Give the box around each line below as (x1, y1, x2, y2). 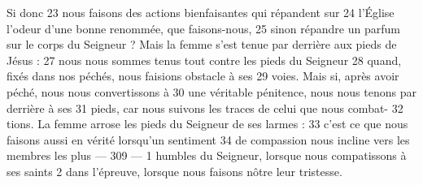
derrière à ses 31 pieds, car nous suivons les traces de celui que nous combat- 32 (7, 99, 403, 116)
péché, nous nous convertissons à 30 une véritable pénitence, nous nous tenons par (7, 83, 416, 100)
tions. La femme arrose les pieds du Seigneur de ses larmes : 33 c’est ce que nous (7, 115, 408, 132)
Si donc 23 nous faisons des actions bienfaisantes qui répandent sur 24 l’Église (7, 4, 395, 20)
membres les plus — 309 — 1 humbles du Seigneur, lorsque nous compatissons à (7, 147, 407, 164)
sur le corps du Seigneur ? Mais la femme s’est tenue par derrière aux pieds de (7, 36, 397, 53)
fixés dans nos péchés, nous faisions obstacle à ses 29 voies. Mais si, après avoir (7, 67, 399, 84)
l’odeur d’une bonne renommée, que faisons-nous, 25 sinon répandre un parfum (7, 19, 400, 37)
